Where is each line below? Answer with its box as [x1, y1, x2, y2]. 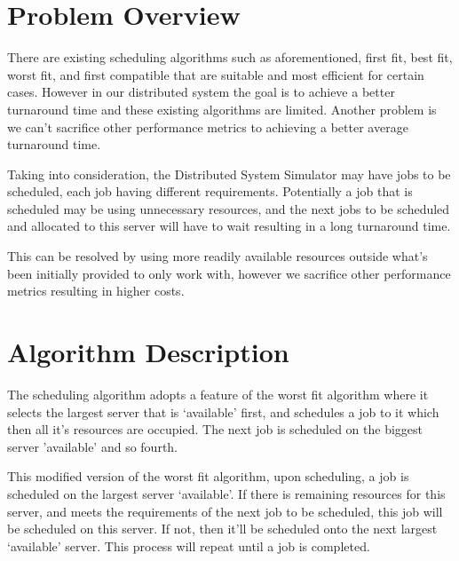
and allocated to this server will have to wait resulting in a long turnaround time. [7, 217, 451, 235]
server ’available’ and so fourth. [7, 437, 178, 455]
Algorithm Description [7, 334, 289, 370]
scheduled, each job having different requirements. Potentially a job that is [7, 182, 413, 201]
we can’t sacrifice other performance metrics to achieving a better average [7, 117, 408, 136]
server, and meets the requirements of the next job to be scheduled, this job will [7, 502, 443, 520]
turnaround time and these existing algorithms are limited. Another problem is [7, 99, 437, 118]
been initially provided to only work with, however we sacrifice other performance [7, 264, 451, 282]
